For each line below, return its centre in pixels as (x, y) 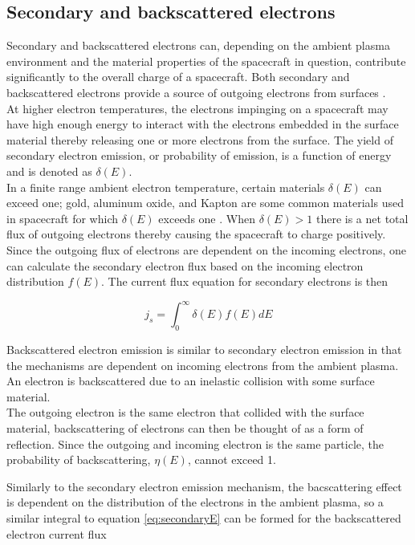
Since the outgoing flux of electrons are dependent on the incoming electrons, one (207, 249)
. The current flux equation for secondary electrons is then (245, 281)
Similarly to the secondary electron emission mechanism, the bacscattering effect (204, 486)
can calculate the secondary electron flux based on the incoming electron (185, 265)
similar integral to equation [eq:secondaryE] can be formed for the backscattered (204, 517)
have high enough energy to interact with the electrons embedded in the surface (203, 124)
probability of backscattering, (79, 460)
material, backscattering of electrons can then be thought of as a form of (185, 427)
